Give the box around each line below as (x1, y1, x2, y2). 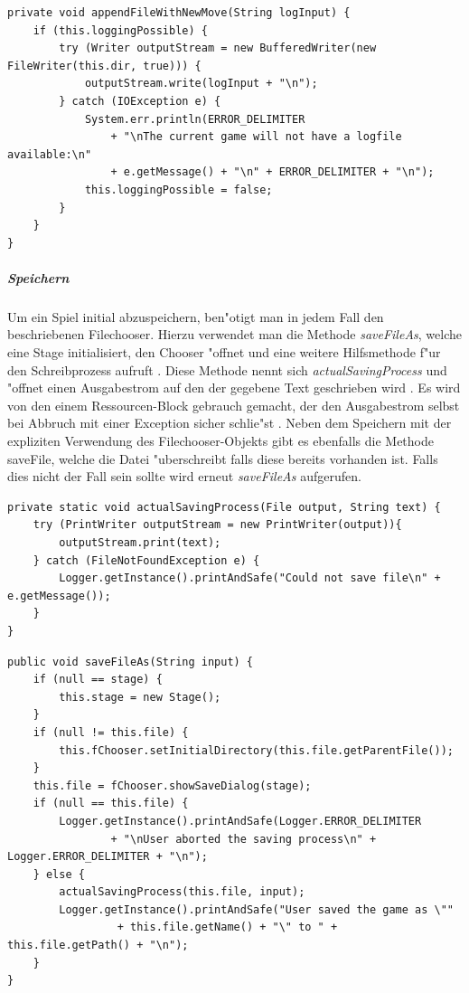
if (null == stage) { (33, 673, 163, 686)
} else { (33, 867, 85, 881)
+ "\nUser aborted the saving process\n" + (110, 832, 377, 846)
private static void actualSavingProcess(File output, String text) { (7, 500, 441, 514)
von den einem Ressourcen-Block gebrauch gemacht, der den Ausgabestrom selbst (7, 395, 460, 414)
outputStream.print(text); (59, 536, 221, 549)
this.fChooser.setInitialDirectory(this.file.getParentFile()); (59, 743, 454, 757)
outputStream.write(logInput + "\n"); (84, 77, 318, 90)
